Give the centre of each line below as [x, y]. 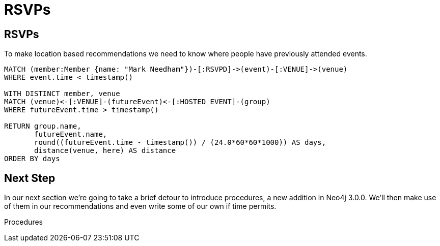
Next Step [30, 178]
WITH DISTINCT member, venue [62, 94]
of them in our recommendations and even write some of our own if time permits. [140, 206]
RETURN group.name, [43, 126]
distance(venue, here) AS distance [105, 151]
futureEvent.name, [71, 134]
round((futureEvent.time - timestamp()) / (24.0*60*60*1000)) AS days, [180, 143]
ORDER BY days [32, 159]
